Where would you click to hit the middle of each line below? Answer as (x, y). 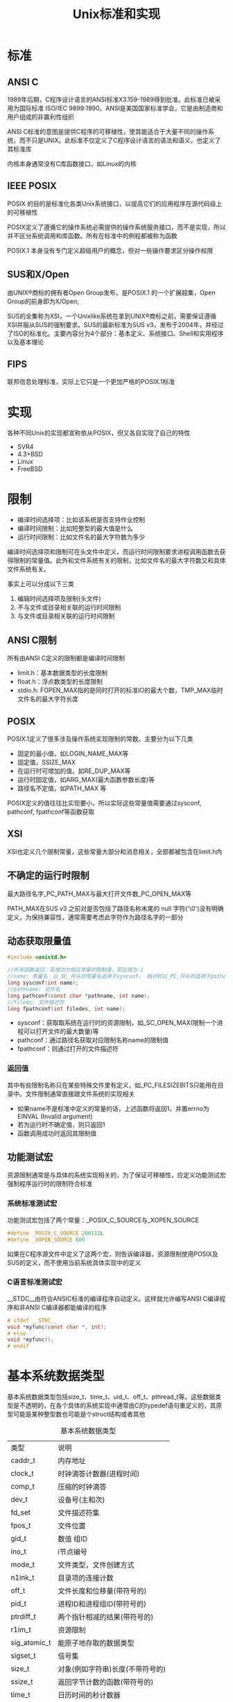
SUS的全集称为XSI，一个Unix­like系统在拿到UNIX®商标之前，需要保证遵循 (112, 316)
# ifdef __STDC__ (32, 1320)
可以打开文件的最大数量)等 (61, 1031)
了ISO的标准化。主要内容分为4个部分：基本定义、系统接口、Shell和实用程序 (115, 333)
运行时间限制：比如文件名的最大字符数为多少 (81, 537)
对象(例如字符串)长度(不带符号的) (112, 1669)
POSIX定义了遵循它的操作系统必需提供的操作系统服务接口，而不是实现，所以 (116, 227)
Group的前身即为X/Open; (43, 301)
